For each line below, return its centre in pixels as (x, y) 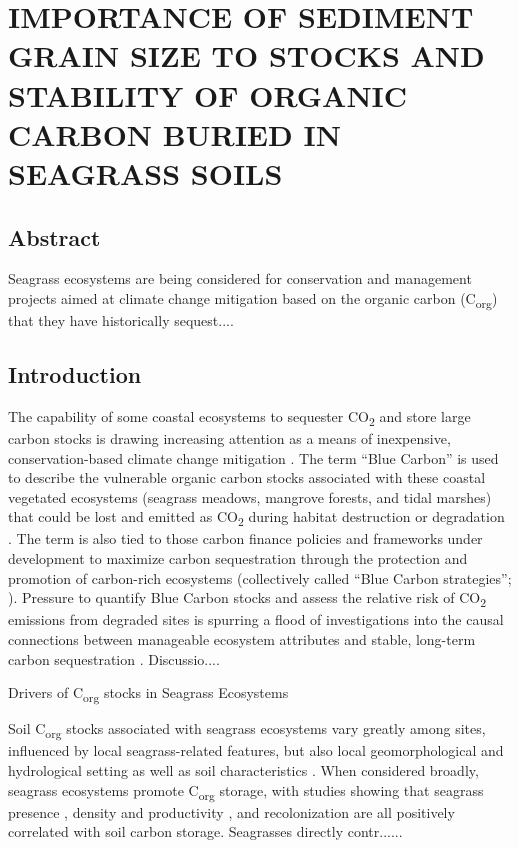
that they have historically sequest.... (121, 320)
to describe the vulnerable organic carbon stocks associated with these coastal (247, 477)
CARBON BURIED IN (174, 133)
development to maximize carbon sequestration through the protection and (238, 558)
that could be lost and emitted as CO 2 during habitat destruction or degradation (256, 518)
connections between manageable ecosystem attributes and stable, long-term (242, 638)
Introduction (75, 374)
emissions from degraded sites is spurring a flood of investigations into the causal (256, 619)
